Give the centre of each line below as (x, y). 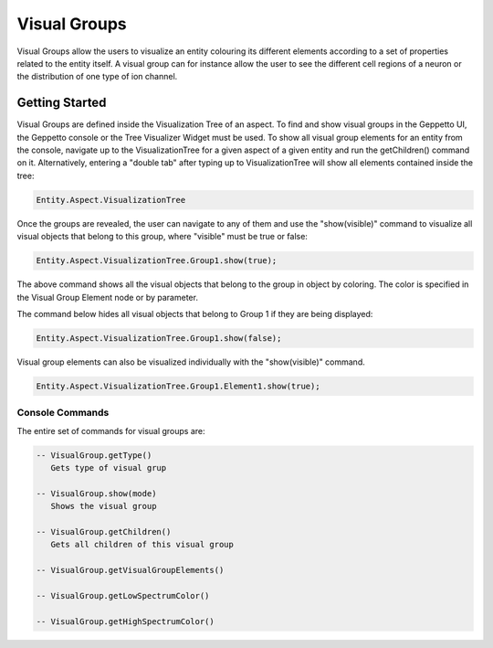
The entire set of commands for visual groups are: (111, 430)
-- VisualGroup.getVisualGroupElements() (130, 570)
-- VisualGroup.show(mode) (96, 493)
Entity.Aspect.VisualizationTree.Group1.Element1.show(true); (178, 386)
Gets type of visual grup (109, 467)
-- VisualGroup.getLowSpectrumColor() (123, 595)
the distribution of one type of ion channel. (97, 77)
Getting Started (62, 103)
